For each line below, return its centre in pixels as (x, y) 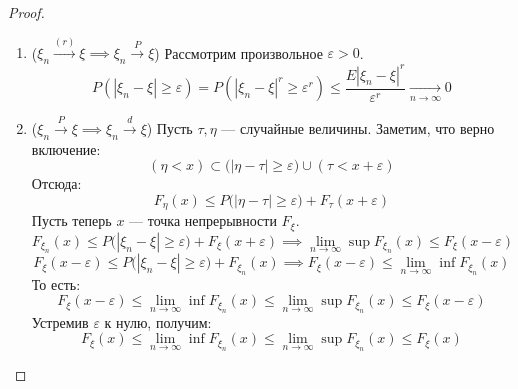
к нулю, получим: (158, 321)
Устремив (60, 321)
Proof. (26, 12)
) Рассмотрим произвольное (238, 52)
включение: (66, 148)
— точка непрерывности (203, 220)
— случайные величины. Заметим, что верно (358, 127)
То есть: (56, 283)
